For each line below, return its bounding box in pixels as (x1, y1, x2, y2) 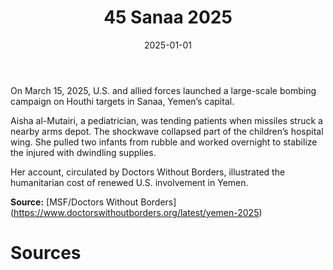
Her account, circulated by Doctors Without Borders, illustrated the (10, 166, 286, 178)
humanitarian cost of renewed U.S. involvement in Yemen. (10, 176, 249, 188)
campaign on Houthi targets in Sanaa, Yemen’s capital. (10, 95, 235, 107)
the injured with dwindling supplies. (10, 146, 157, 158)
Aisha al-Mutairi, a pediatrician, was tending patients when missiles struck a (10, 114, 323, 126)
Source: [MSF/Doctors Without (10, 196, 139, 208)
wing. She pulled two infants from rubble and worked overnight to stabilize (10, 136, 318, 148)
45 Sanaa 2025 (103, 6, 233, 29)
